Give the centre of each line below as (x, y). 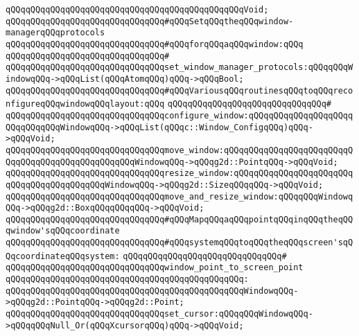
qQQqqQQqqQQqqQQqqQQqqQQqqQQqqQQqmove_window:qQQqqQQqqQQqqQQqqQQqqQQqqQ (179, 150)
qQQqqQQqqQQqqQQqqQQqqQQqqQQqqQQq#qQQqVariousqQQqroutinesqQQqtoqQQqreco (179, 90)
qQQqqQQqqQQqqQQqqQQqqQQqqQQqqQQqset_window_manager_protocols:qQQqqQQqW (179, 68)
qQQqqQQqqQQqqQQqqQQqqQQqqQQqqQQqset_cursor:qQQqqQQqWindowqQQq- (159, 314)
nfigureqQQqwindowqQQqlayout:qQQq (85, 104)
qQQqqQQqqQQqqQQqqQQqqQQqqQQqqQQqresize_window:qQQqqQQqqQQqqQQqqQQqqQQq (179, 174)
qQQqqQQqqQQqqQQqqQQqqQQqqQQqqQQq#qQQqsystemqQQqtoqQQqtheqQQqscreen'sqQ (179, 243)
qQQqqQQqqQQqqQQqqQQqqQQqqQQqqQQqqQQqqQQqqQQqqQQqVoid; (137, 10)
